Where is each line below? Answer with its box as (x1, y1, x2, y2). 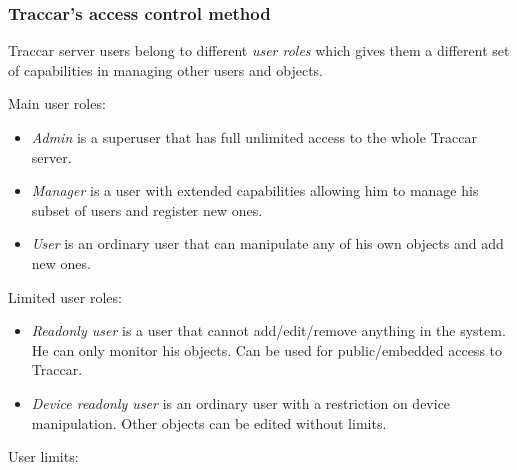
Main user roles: (8, 93, 106, 114)
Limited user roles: (8, 286, 122, 307)
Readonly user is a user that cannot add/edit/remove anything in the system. (31, 320, 506, 341)
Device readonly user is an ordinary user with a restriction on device (31, 392, 451, 413)
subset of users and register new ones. (31, 199, 263, 220)
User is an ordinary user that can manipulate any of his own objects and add (31, 233, 504, 254)
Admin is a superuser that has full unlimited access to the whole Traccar (31, 127, 477, 147)
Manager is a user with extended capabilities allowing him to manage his (31, 180, 479, 201)
